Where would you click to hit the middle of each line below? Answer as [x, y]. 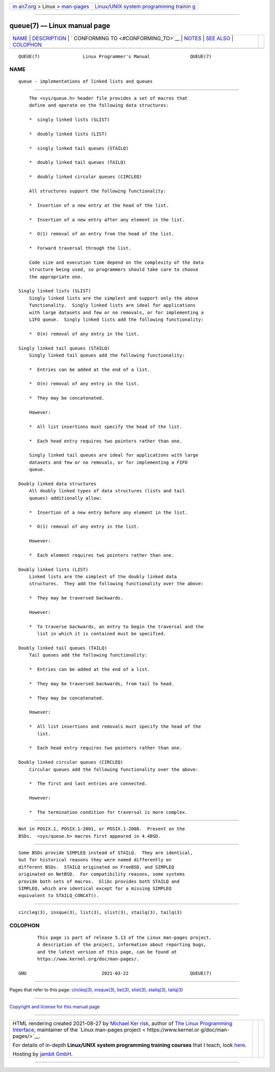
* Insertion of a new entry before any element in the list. [108, 512]
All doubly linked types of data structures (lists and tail [107, 491]
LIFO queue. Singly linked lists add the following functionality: [116, 319]
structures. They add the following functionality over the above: [116, 584]
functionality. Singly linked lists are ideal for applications [112, 305]
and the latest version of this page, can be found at [107, 952]
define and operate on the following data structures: [99, 105]
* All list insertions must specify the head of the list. [106, 427]
